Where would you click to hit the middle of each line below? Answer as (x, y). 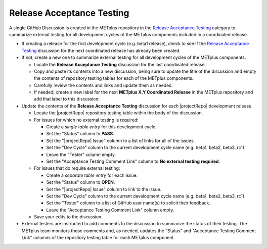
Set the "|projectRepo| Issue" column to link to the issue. (104, 189)
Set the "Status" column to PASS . (80, 134)
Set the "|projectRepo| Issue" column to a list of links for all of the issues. (121, 141)
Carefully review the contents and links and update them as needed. (103, 85)
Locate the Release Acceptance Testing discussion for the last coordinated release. (120, 64)
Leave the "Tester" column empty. (81, 154)
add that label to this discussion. (67, 99)
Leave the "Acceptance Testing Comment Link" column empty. (110, 210)
